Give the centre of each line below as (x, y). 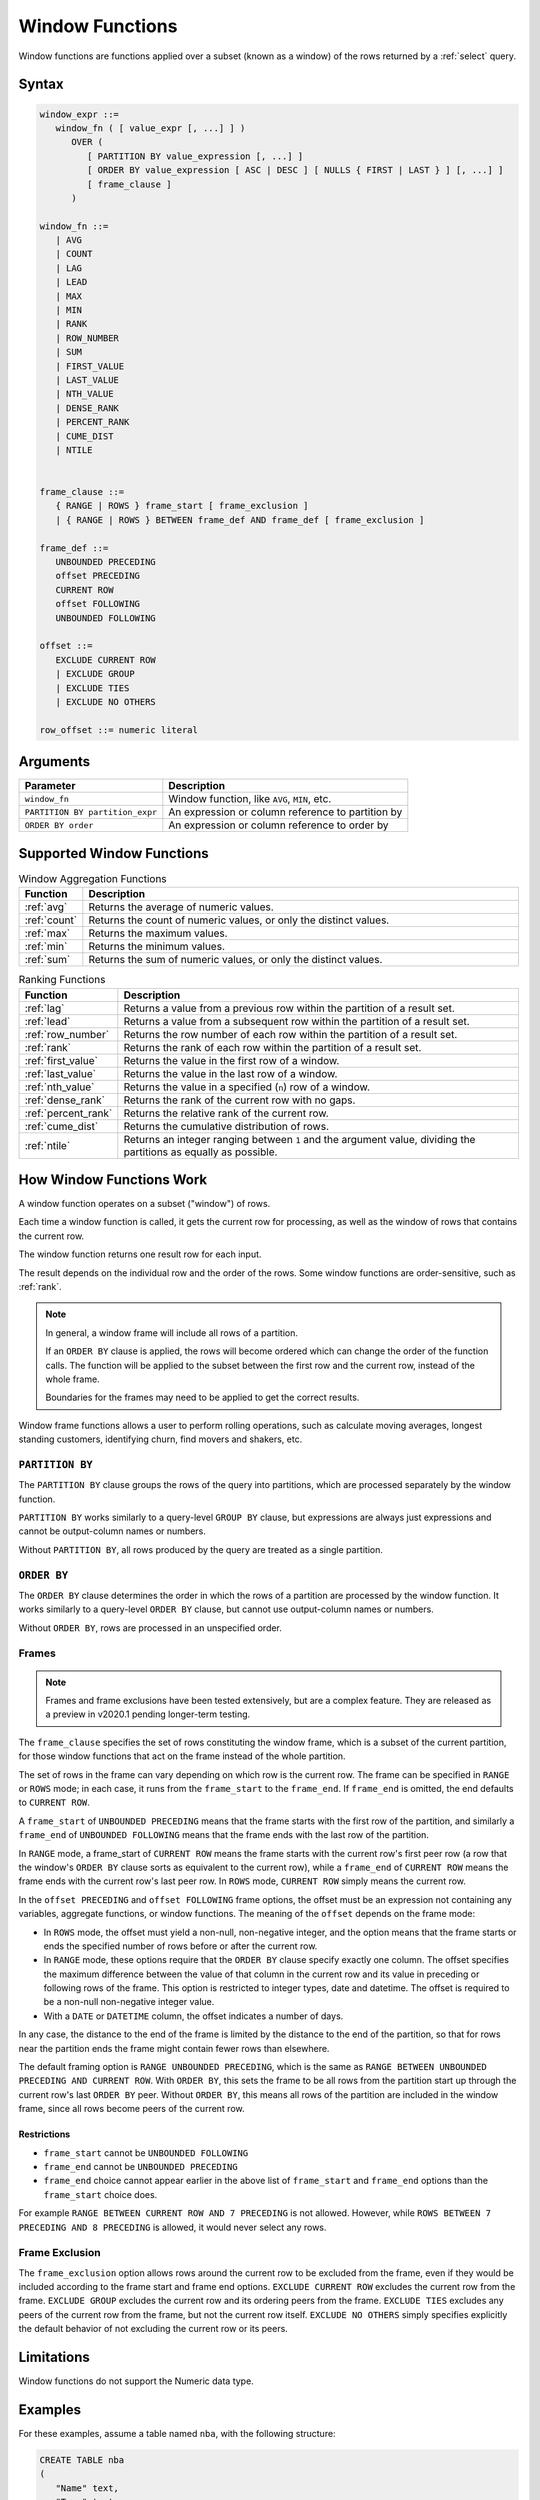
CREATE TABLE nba (82, 2460)
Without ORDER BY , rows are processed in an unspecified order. (150, 1627)
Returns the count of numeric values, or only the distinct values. (239, 920)
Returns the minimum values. (156, 947)
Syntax (41, 84)
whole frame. (72, 1379)
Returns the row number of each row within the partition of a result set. (290, 1034)
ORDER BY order (59, 825)
